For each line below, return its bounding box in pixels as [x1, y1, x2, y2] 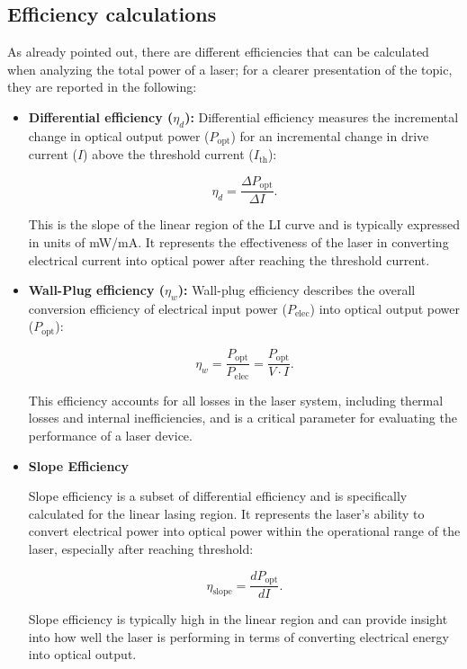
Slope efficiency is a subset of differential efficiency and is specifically [28, 486, 408, 505]
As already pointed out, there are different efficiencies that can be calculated [7, 42, 429, 61]
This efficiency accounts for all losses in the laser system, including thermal [28, 390, 444, 409]
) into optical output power [310, 299, 461, 317]
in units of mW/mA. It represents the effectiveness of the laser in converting [28, 232, 449, 251]
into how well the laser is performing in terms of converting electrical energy [28, 627, 449, 646]
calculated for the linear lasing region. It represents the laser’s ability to [28, 504, 425, 522]
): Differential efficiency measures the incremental [184, 107, 459, 126]
